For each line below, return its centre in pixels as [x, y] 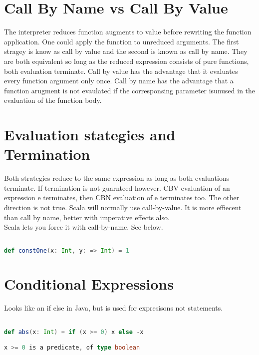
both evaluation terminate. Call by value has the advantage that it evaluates [121, 71]
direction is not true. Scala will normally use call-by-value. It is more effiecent [123, 207]
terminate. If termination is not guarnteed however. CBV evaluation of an [117, 187]
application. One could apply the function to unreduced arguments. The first [122, 41]
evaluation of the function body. [53, 100]
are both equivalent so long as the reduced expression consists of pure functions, [127, 61]
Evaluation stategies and [90, 135]
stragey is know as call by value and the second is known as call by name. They [126, 51]
